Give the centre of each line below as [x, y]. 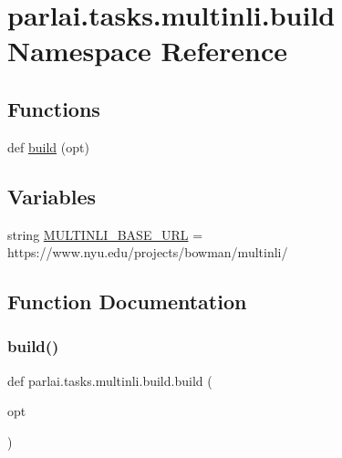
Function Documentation [127, 302]
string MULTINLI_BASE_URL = [105, 234]
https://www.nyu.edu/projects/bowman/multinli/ [148, 252]
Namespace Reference [147, 51]
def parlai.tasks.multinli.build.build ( [110, 380]
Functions [54, 108]
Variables [52, 196]
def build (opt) [48, 146]
